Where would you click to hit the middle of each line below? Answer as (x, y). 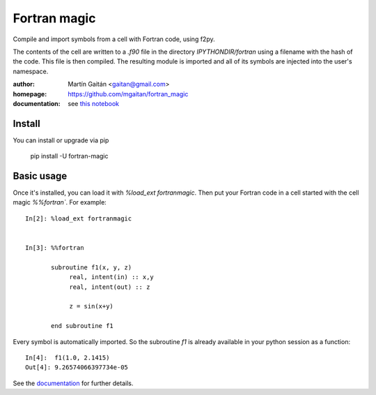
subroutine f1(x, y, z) (92, 267)
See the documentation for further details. (73, 383)
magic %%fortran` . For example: (60, 202)
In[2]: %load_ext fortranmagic (79, 218)
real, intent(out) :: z (110, 287)
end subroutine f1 (83, 326)
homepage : (30, 94)
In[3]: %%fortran (55, 248)
